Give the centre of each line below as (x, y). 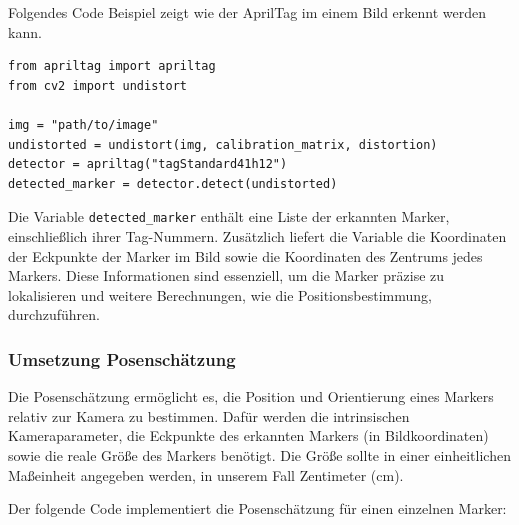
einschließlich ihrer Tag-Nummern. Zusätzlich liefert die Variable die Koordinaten (257, 236)
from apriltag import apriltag (112, 66)
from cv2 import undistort (97, 85)
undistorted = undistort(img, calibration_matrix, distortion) (223, 144)
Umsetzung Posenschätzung (122, 358)
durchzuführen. (54, 314)
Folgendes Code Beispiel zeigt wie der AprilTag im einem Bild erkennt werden (247, 12)
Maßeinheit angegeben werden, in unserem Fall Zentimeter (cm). (206, 474)
